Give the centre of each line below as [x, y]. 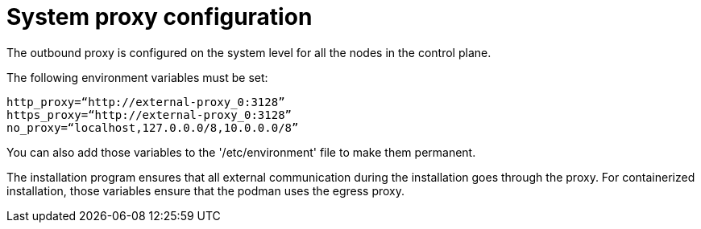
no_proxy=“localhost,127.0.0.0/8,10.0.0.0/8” [153, 127]
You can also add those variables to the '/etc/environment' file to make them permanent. [241, 152]
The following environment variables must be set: [137, 77]
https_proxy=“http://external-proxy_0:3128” [149, 115]
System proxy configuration [160, 17]
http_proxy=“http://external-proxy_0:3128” [146, 102]
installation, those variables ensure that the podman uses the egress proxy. [206, 190]
